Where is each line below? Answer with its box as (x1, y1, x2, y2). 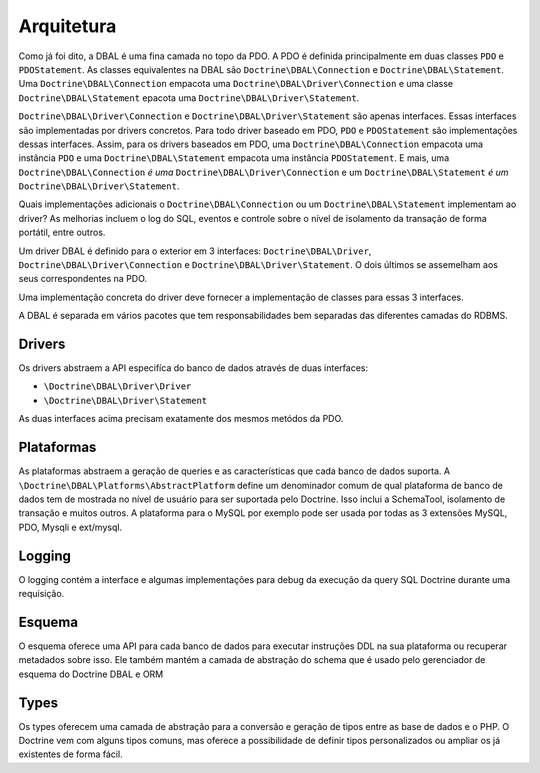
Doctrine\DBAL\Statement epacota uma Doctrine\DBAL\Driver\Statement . (18, 91, 360, 104)
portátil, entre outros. (18, 226, 106, 239)
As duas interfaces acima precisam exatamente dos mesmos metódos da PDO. (18, 413, 344, 425)
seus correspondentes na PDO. (18, 273, 148, 285)
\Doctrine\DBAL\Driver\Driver (43, 381, 192, 392)
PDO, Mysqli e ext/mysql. (18, 521, 123, 533)
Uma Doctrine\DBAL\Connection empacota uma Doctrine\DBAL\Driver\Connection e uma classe (18, 78, 454, 90)
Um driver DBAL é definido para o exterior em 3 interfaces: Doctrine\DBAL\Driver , (18, 245, 372, 257)
